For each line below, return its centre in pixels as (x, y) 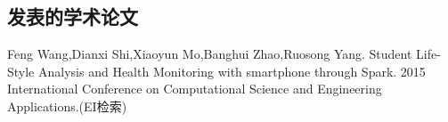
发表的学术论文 (73, 16)
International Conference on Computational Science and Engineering (195, 89)
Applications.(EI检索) (67, 106)
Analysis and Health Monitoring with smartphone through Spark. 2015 (232, 71)
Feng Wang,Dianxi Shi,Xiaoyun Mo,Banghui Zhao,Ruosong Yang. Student (210, 54)
